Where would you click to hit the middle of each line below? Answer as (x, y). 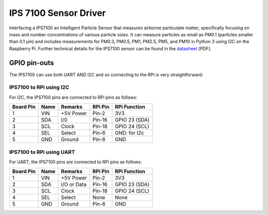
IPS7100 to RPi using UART (42, 152)
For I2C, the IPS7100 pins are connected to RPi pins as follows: (73, 97)
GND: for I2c (130, 133)
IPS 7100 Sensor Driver (58, 13)
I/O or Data (74, 185)
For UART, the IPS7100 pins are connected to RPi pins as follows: (76, 162)
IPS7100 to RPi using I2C (39, 87)
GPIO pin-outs (32, 63)
